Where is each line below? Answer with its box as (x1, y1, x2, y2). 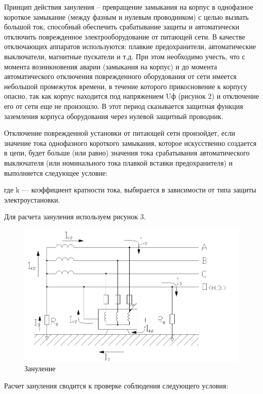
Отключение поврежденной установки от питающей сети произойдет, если (4, 128, 236, 138)
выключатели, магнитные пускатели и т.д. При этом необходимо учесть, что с (4, 51, 245, 61)
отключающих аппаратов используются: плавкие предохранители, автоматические (4, 41, 256, 52)
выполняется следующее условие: (4, 167, 108, 178)
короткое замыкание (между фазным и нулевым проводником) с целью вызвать (4, 11, 249, 22)
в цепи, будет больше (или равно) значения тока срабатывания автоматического (4, 147, 250, 158)
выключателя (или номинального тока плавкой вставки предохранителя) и (4, 157, 233, 168)
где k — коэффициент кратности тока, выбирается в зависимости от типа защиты (4, 184, 256, 195)
